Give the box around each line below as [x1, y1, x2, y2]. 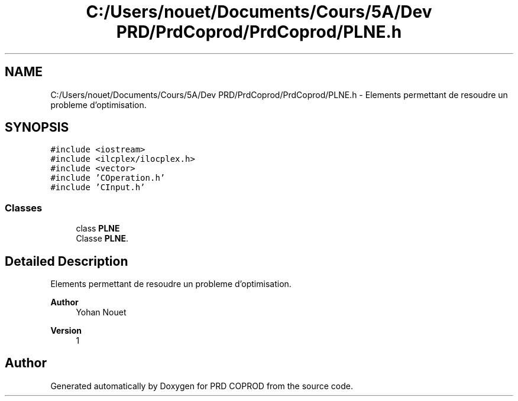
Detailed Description [5, 253, 128, 269]
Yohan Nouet [76, 307, 127, 318]
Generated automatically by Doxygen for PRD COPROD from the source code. [50, 380, 354, 391]
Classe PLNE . [76, 233, 128, 244]
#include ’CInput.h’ [50, 182, 145, 193]
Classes [5, 201, 43, 214]
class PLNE [76, 223, 120, 234]
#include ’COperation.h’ [50, 173, 166, 183]
